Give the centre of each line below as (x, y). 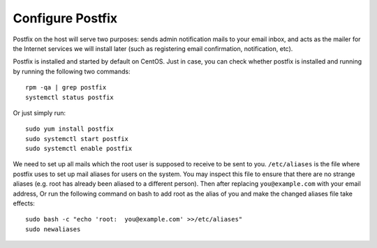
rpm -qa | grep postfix (66, 88)
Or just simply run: (39, 112)
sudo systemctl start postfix (77, 139)
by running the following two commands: (72, 71)
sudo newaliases (53, 229)
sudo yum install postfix (70, 129)
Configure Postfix (65, 18)
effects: (24, 203)
